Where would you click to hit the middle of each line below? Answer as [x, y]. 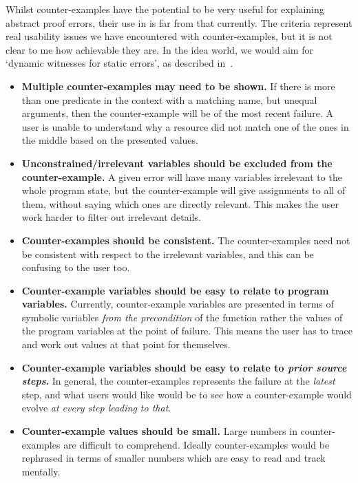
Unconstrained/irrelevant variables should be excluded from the [177, 163]
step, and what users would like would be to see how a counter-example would [187, 394]
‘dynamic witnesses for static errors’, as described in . [119, 63]
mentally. [41, 471]
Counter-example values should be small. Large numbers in [159, 431]
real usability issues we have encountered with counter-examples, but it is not [169, 36]
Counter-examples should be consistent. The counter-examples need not [186, 240]
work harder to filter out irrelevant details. [111, 217]
